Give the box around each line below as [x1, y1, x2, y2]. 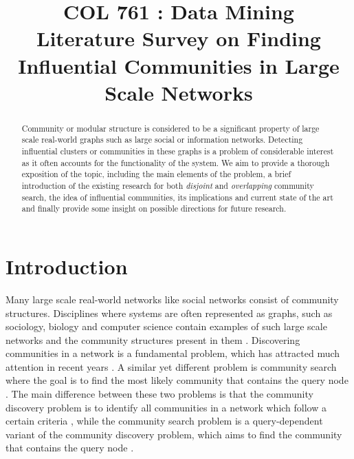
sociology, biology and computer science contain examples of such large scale [5, 319, 327, 334]
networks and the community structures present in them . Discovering [5, 332, 300, 347]
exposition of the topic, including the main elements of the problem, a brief [21, 168, 291, 180]
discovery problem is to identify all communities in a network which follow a [5, 400, 327, 414]
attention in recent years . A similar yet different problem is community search [5, 359, 337, 374]
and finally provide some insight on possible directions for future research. [21, 203, 287, 214]
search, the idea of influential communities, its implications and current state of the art [21, 191, 333, 203]
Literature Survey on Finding [36, 24, 321, 52]
